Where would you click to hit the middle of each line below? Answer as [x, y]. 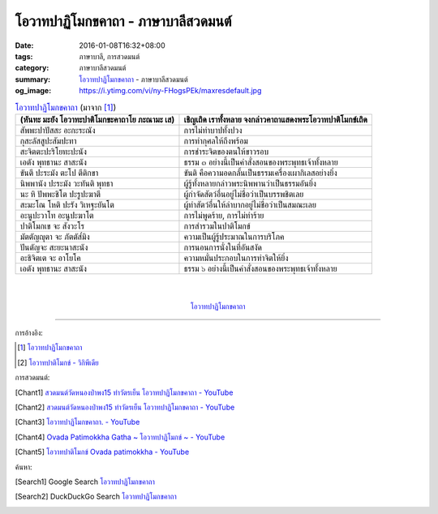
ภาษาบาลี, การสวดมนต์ [109, 56]
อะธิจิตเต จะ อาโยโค [50, 258]
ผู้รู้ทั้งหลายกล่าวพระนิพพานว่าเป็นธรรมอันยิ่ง [250, 183]
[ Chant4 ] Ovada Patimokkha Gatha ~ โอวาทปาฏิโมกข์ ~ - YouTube [120, 437]
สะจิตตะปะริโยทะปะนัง [53, 152]
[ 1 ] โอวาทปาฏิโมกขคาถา [50, 348]
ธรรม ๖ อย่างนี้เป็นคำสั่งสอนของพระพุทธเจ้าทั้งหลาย [260, 268]
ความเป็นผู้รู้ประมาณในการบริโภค [234, 237]
